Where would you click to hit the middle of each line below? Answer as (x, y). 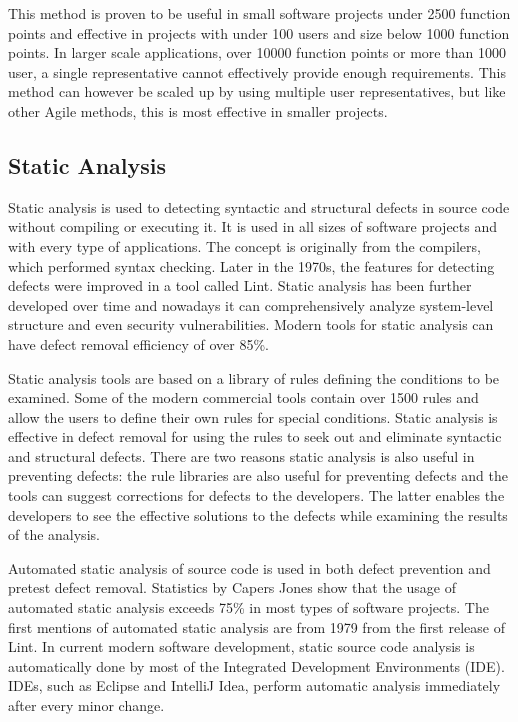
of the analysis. (54, 534)
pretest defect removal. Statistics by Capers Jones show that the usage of (232, 587)
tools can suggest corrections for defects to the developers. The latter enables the (256, 495)
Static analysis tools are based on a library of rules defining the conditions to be (254, 377)
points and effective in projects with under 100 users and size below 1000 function (259, 32)
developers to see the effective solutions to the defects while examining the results (258, 514)
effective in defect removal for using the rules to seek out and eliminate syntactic (255, 436)
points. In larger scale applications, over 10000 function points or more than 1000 (257, 52)
